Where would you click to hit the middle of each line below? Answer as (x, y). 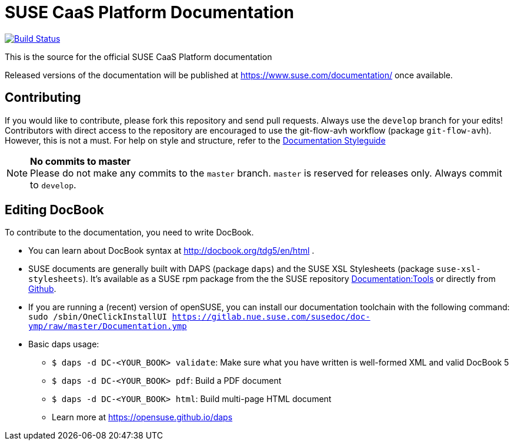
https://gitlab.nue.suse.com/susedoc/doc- (271, 317)
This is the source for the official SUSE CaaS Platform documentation (138, 57)
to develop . (53, 185)
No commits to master (81, 161)
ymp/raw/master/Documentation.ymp (108, 326)
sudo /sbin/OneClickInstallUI (98, 317)
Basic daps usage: (64, 344)
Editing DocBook (54, 210)
